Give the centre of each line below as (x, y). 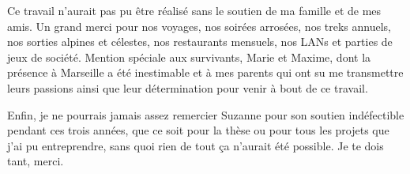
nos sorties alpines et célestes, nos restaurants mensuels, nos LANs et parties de (200, 42)
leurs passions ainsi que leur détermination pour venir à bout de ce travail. (188, 87)
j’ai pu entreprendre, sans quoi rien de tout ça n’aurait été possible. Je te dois (196, 145)
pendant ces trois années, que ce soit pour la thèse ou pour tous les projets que (198, 130)
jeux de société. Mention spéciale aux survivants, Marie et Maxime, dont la (189, 57)
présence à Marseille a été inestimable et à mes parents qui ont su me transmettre (205, 72)
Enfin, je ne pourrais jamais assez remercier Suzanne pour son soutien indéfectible (206, 114)
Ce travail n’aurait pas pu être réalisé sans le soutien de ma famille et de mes (194, 10)
